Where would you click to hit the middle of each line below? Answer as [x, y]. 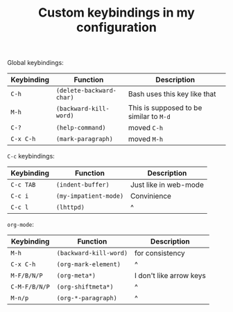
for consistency [159, 253]
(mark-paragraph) [84, 139]
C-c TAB [23, 185]
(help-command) [81, 128]
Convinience [151, 196]
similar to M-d [149, 117]
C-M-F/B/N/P [31, 287]
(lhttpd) [70, 208]
